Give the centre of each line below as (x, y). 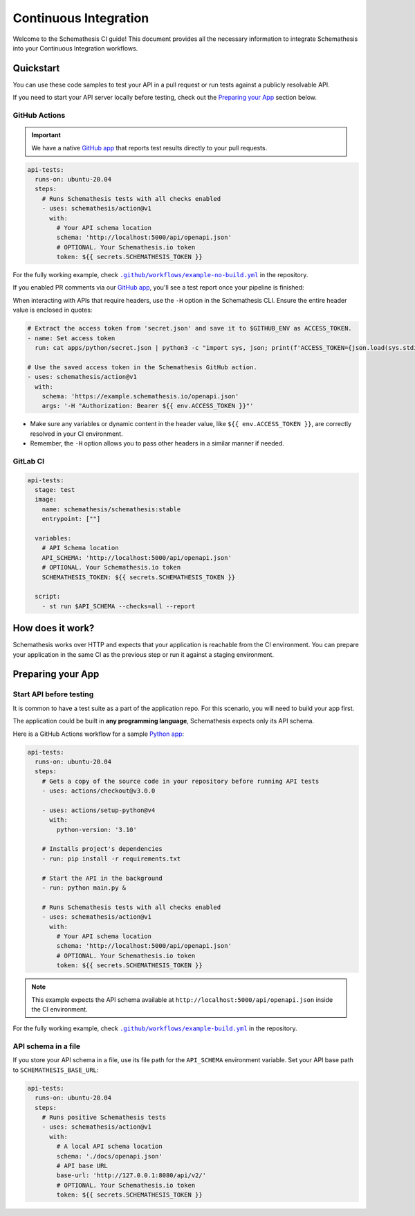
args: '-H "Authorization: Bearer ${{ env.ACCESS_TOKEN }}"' (148, 406)
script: (48, 597)
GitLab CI (29, 461)
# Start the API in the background (102, 878)
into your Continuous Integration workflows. (75, 48)
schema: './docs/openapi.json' (109, 1156)
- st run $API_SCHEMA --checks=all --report (119, 606)
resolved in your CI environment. (77, 434)
